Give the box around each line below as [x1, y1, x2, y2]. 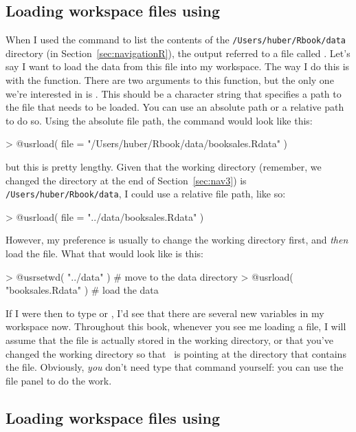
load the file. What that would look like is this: [5, 246, 203, 261]
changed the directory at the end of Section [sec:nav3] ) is [5, 173, 247, 187]
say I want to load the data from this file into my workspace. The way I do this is [5, 59, 350, 74]
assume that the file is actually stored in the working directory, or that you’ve [5, 333, 333, 347]
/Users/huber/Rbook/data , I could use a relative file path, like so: [5, 186, 286, 201]
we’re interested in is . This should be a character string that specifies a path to [5, 86, 342, 100]
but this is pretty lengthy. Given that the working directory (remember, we [5, 160, 322, 174]
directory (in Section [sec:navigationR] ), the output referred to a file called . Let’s [5, 45, 351, 60]
